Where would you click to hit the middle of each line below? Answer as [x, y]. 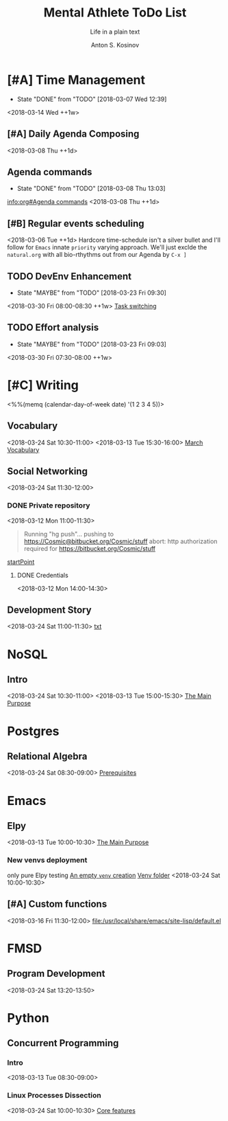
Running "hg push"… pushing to [69, 534]
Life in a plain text [115, 32]
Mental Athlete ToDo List [115, 13]
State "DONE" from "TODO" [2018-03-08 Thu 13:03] [91, 189]
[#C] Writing [43, 385]
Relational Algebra [47, 756]
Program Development [56, 974]
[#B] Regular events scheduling [76, 224]
